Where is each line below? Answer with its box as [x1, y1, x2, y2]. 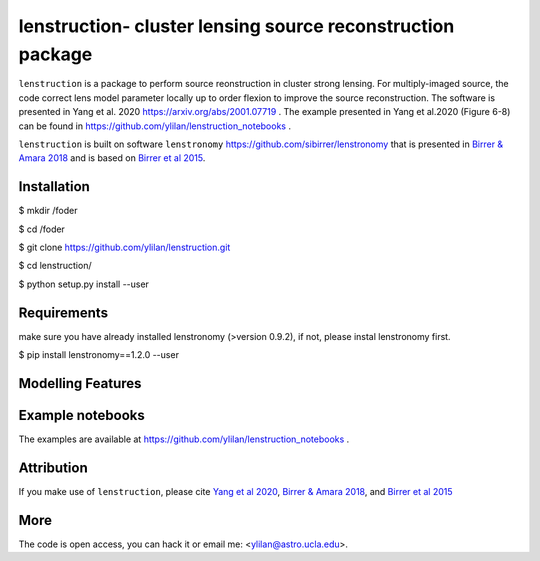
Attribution [18, 459, 89, 476]
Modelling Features [18, 375, 142, 392]
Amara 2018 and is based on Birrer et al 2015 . [18, 152, 206, 164]
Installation [18, 178, 90, 195]
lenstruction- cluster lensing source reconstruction [18, 15, 455, 37]
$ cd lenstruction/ [18, 260, 92, 272]
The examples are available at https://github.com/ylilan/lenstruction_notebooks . [18, 433, 350, 445]
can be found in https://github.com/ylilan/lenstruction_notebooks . [18, 120, 292, 132]
